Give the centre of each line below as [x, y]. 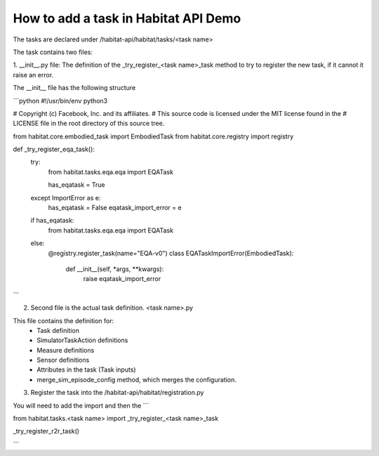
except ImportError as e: [66, 197]
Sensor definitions [63, 360]
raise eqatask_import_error [122, 279]
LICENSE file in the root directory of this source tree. [89, 124]
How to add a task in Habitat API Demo [127, 18]
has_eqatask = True [77, 185]
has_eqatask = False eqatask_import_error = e [115, 208]
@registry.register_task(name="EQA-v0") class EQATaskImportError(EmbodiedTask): [171, 253]
